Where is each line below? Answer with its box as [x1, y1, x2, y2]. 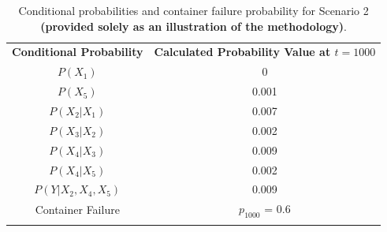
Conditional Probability [12, 43, 143, 60]
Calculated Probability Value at [154, 43, 331, 60]
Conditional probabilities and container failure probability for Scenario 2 [18, 2, 369, 18]
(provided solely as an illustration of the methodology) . [40, 17, 347, 34]
